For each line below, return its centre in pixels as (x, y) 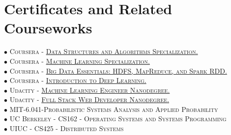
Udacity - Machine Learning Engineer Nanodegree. (90, 90)
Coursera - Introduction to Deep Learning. (78, 80)
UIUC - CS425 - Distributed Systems (67, 128)
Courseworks (48, 28)
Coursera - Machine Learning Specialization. (80, 61)
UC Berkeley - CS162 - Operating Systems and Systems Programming (118, 119)
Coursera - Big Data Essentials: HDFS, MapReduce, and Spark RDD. (118, 70)
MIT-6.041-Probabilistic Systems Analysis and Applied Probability (114, 109)
